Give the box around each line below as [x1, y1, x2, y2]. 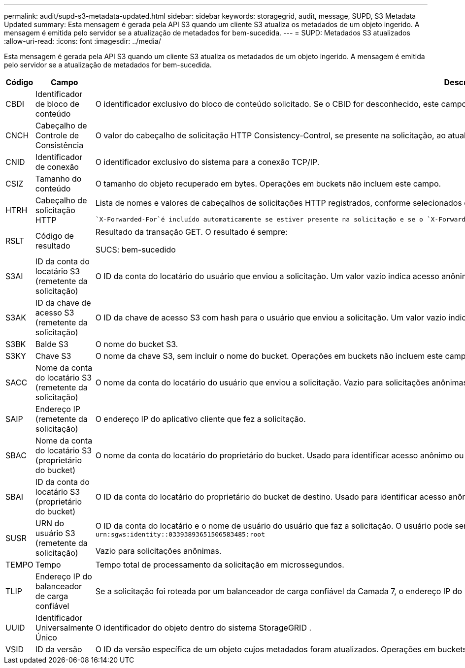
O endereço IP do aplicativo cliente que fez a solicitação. [95, 414, 306, 424]
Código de [35, 231, 74, 241]
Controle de [35, 130, 79, 140]
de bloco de [35, 99, 80, 109]
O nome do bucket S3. [95, 339, 178, 349]
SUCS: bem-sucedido [95, 245, 176, 254]
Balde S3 [35, 339, 68, 349]
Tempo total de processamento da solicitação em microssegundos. [95, 560, 344, 570]
